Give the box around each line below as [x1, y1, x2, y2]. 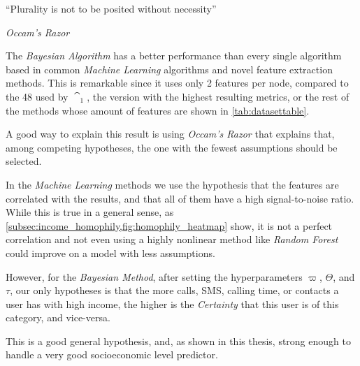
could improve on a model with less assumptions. [6, 245, 215, 260]
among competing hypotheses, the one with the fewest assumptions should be [6, 140, 338, 154]
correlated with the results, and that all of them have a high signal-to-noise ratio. [6, 191, 354, 205]
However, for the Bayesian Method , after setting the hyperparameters [6, 269, 303, 284]
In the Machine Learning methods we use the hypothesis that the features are [6, 177, 339, 191]
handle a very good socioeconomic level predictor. [6, 347, 218, 362]
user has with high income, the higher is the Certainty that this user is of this [6, 296, 339, 311]
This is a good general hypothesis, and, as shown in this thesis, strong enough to [6, 333, 351, 348]
